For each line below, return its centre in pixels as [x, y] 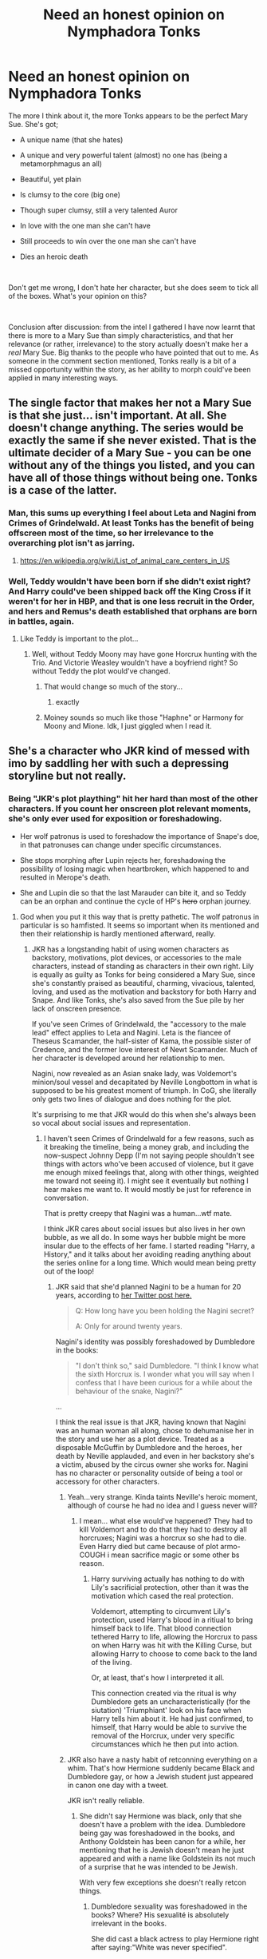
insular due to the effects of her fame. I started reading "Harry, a [149, 1246]
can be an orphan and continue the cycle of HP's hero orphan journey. [135, 901]
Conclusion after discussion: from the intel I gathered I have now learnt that [132, 327]
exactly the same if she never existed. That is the [132, 441]
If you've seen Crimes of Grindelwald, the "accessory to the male [139, 1023]
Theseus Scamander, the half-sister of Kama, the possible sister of [141, 1041]
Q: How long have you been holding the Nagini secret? [165, 1310]
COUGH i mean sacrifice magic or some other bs [159, 1555]
